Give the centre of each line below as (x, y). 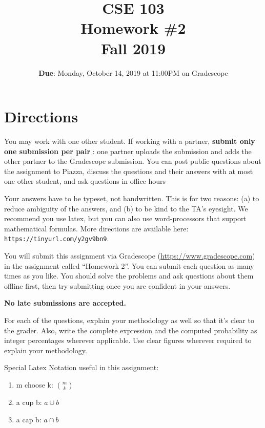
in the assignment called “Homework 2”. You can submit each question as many (129, 265)
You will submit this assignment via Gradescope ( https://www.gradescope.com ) (130, 256)
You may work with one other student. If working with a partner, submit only (130, 141)
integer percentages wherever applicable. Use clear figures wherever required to (128, 340)
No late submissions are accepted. (65, 303)
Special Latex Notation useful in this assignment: (81, 367)
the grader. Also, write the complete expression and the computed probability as (131, 330)
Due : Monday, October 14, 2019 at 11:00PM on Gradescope (133, 72)
